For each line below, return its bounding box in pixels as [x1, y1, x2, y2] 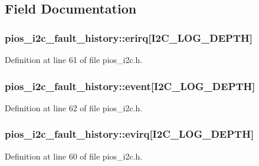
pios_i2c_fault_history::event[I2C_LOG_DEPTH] [5, 78, 255, 93]
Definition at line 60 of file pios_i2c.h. [5, 150, 143, 162]
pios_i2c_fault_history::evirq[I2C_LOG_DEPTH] [5, 127, 254, 141]
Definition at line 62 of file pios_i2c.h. [5, 101, 143, 114]
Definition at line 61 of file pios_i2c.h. [5, 54, 143, 65]
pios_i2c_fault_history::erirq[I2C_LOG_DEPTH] [5, 30, 253, 45]
